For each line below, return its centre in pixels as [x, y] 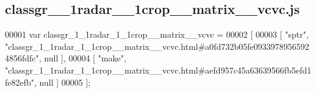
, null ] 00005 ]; [63, 82]
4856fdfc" [22, 58]
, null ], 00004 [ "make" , [82, 58]
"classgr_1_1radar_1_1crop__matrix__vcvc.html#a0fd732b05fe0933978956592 [157, 46]
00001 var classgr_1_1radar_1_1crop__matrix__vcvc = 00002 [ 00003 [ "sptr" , [157, 34]
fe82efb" [20, 82]
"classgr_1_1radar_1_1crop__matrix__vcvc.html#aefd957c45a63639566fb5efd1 [158, 70]
